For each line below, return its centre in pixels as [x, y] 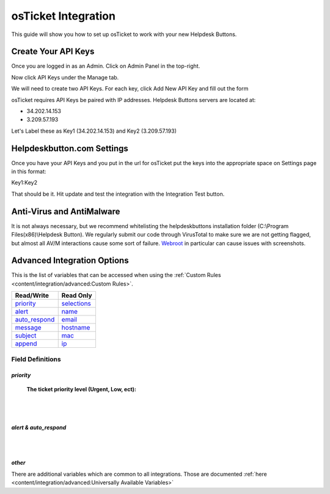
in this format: [29, 172]
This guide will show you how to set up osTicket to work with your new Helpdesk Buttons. [124, 34]
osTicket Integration [64, 16]
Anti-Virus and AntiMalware [66, 211]
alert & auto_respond [39, 427]
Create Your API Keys [53, 52]
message [28, 328]
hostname [76, 328]
